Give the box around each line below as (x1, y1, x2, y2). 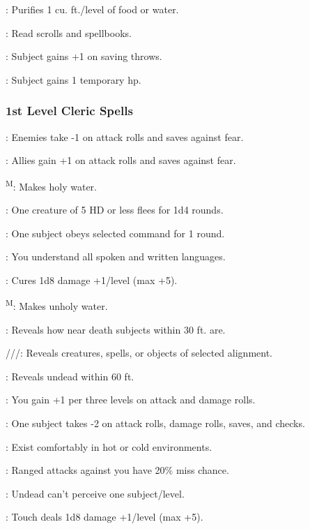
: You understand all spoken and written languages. (6, 249, 226, 264)
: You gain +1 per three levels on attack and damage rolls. (6, 392, 256, 407)
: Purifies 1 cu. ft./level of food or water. (6, 2, 179, 16)
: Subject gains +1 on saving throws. (6, 49, 162, 64)
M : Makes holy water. (6, 177, 97, 193)
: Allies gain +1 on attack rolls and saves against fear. (6, 153, 236, 167)
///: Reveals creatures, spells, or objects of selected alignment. (6, 345, 272, 360)
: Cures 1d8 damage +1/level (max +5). (6, 272, 178, 287)
